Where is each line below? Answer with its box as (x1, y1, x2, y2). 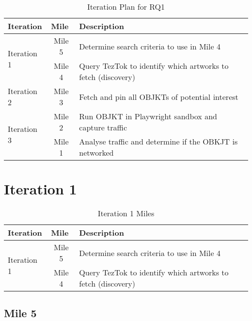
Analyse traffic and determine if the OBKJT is (79, 136, 238, 147)
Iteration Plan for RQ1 (87, 1, 165, 12)
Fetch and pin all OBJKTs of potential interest (79, 91, 238, 102)
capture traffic (79, 122, 127, 133)
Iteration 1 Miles (97, 208, 155, 219)
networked (79, 147, 114, 158)
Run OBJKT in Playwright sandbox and (79, 111, 217, 122)
